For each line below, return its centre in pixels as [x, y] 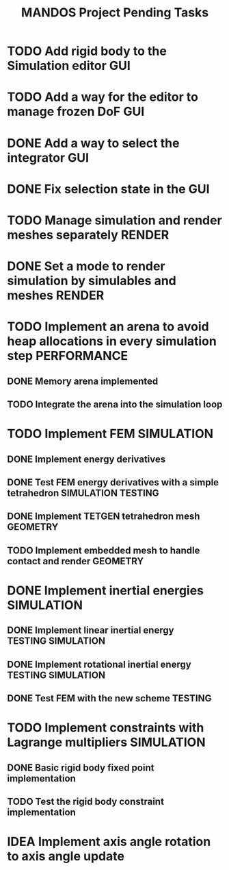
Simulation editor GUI [69, 66]
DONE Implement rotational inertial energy [99, 664]
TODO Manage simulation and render [114, 220]
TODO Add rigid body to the [87, 51]
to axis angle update [66, 857]
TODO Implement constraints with [106, 728]
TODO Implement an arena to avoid [108, 327]
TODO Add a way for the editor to [103, 97]
